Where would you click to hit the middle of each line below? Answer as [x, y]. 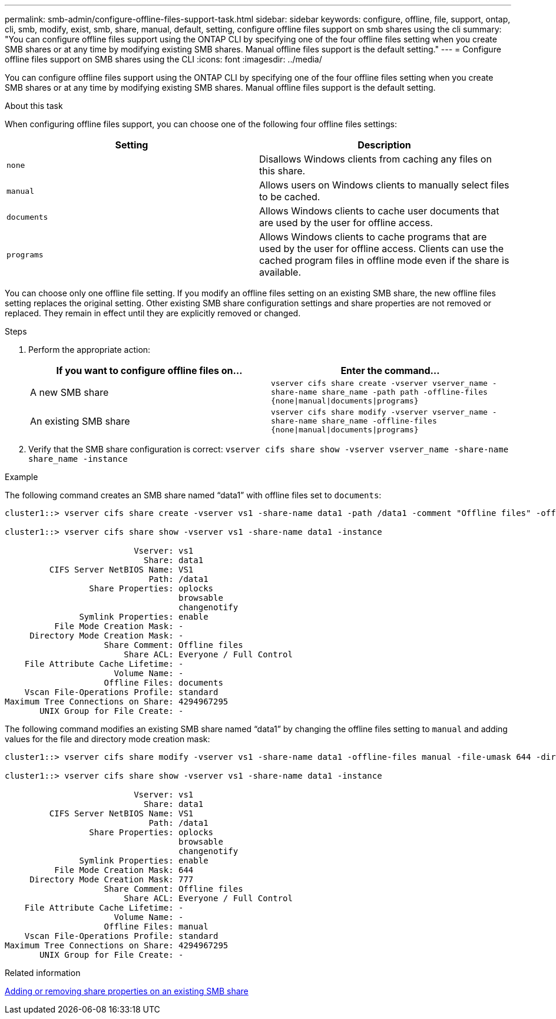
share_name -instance [78, 459]
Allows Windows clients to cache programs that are [373, 237]
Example [21, 477]
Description [384, 145]
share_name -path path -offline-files [405, 392]
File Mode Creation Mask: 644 [124, 870]
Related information [43, 973]
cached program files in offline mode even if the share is [384, 260]
